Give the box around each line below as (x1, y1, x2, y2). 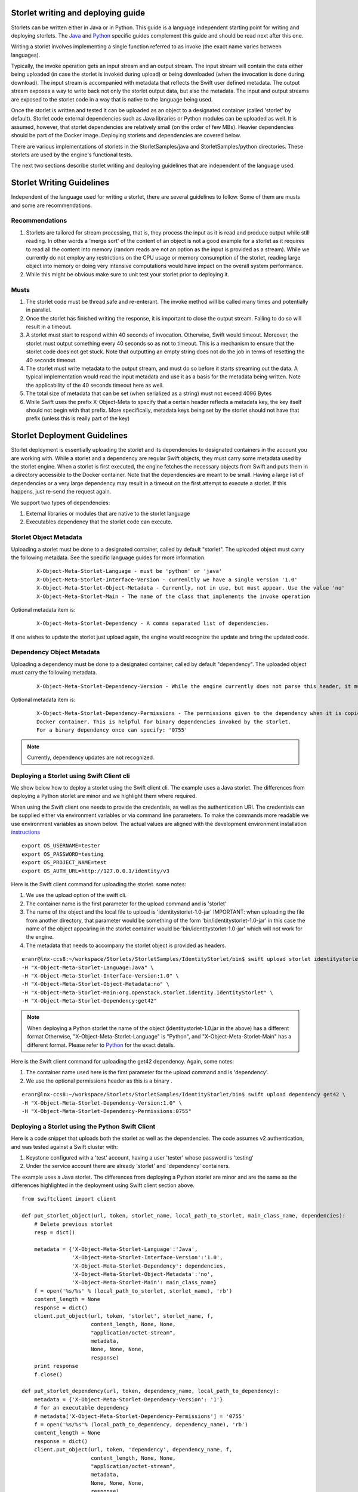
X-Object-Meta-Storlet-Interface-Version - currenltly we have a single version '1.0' (36, 576, 298, 583)
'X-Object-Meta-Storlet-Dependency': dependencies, (72, 1262, 226, 1269)
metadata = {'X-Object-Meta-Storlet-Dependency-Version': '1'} (33, 1396, 223, 1402)
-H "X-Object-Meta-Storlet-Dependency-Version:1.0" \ (21, 1099, 182, 1106)
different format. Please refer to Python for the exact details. (27, 1041, 175, 1049)
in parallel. (26, 306, 52, 313)
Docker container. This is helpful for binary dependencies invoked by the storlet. (36, 718, 292, 725)
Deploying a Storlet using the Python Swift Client (11, 1122, 156, 1130)
